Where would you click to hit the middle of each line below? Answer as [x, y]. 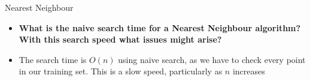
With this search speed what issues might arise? [120, 39]
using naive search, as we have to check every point [212, 59]
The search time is [53, 59]
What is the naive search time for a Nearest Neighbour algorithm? [160, 27]
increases [249, 71]
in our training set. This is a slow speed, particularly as [121, 71]
